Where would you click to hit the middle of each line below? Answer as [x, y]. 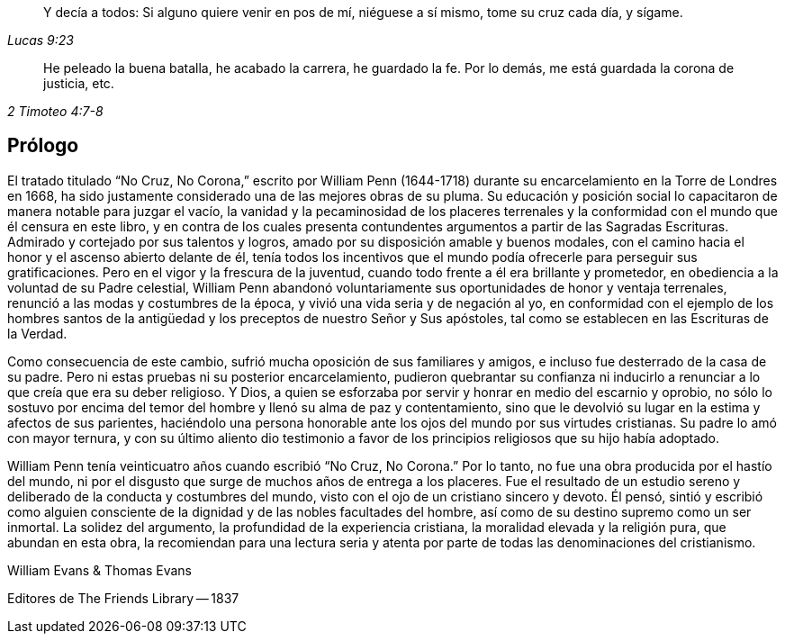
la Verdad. [37, 333]
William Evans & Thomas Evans [99, 570]
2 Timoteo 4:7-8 [55, 111]
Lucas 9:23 [41, 40]
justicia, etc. [79, 83]
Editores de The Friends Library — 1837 [123, 598]
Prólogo [43, 146]
